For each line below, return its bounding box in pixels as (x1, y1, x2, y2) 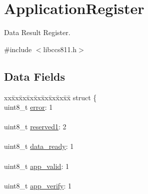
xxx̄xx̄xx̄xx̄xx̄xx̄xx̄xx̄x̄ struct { (4, 92, 97, 102)
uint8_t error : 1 (4, 102, 53, 112)
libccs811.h (43, 44, 77, 54)
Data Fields (4, 68, 65, 84)
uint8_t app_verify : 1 (4, 180, 72, 190)
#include (4, 44, 32, 54)
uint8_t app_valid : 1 (4, 160, 69, 171)
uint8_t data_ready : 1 (4, 141, 74, 151)
